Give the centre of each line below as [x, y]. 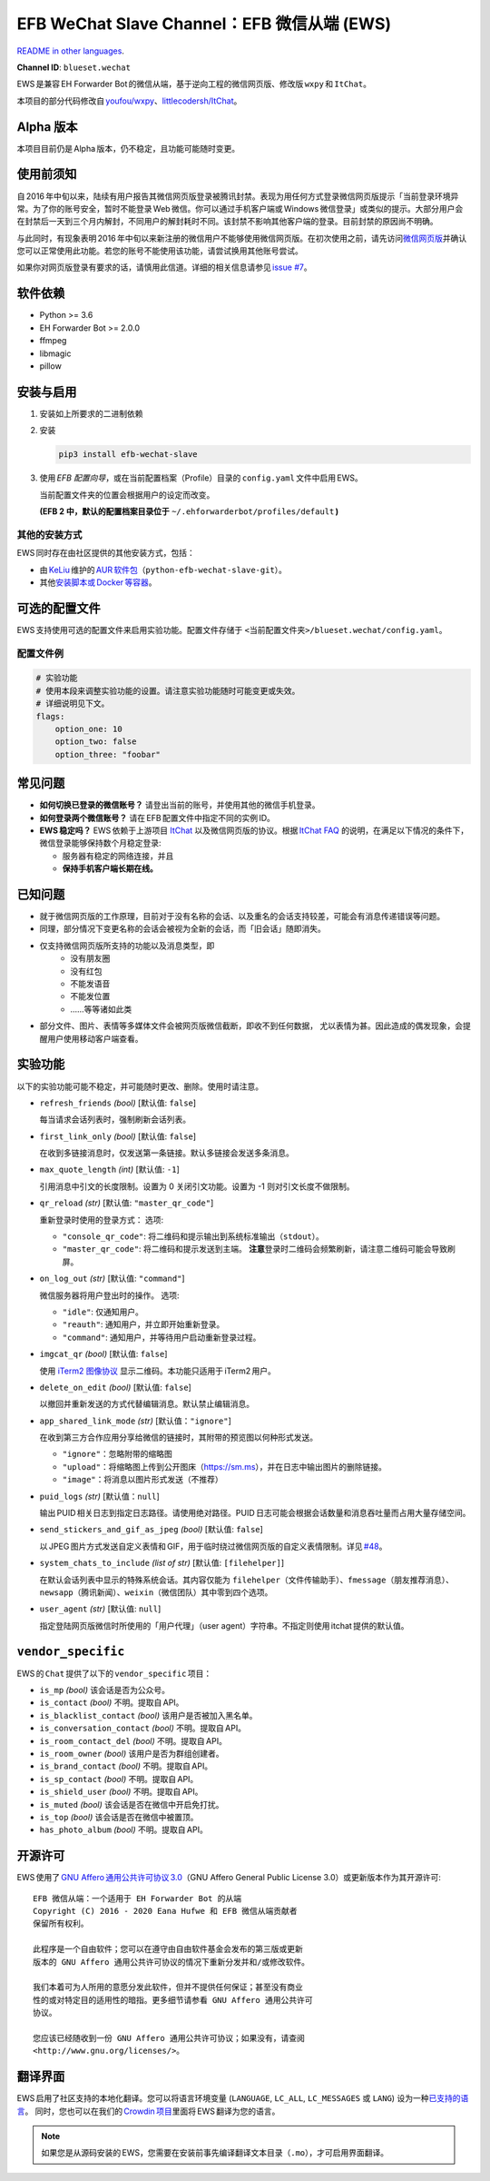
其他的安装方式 [49, 534]
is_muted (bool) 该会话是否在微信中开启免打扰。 [132, 1804]
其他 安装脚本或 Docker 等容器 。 [98, 582]
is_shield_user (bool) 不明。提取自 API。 [121, 1792]
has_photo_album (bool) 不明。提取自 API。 [123, 1829]
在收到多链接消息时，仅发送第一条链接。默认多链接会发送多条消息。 [167, 1153]
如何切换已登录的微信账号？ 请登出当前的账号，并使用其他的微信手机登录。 [180, 805]
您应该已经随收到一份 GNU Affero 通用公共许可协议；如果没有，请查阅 [169, 2038]
